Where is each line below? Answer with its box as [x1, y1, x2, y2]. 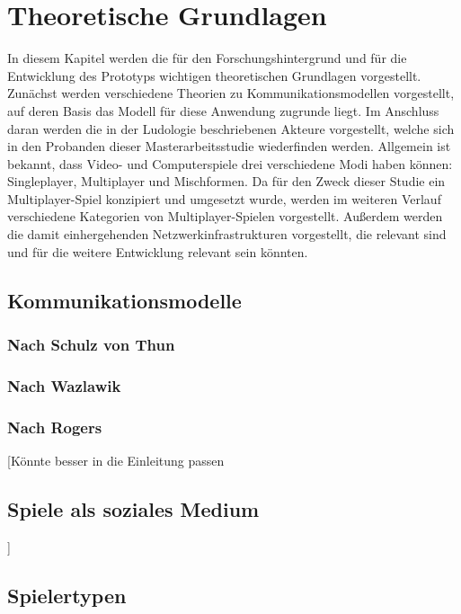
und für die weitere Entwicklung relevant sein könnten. [7, 242, 308, 261]
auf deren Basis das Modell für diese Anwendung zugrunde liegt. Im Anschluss [7, 101, 439, 120]
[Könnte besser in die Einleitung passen [7, 450, 225, 469]
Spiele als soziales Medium [7, 494, 260, 522]
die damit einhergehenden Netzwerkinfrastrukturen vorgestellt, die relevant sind [7, 225, 447, 244]
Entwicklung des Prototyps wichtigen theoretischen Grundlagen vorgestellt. [7, 66, 421, 85]
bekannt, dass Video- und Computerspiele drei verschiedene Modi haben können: [7, 154, 453, 173]
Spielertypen [7, 581, 127, 609]
